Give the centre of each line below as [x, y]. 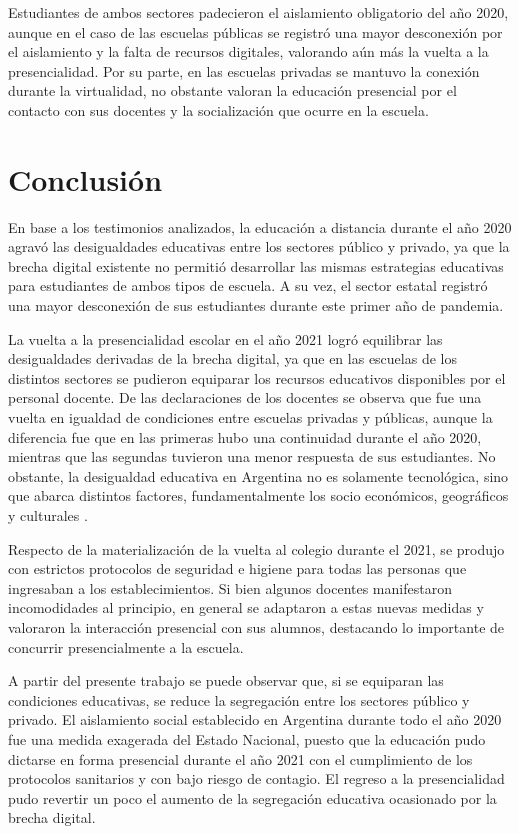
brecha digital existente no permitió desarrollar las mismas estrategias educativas [256, 265]
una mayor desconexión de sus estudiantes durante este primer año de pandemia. [256, 305]
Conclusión [85, 178]
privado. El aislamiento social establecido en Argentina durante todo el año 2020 [255, 719]
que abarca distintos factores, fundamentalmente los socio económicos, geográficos [258, 495]
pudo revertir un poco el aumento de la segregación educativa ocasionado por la [252, 797]
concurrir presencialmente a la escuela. [126, 646]
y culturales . [48, 515]
